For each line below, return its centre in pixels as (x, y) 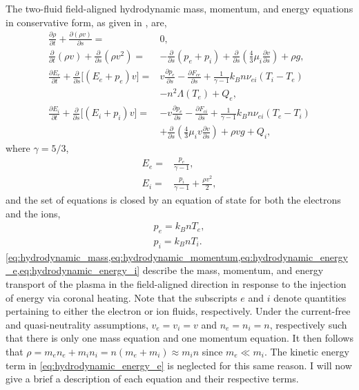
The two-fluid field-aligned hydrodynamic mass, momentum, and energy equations (179, 8)
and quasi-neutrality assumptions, (77, 324)
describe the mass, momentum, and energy (233, 270)
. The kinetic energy (307, 351)
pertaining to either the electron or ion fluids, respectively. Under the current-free (178, 311)
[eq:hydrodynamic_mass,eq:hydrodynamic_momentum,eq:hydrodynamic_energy (177, 256)
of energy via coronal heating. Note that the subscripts (122, 297)
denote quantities (310, 297)
